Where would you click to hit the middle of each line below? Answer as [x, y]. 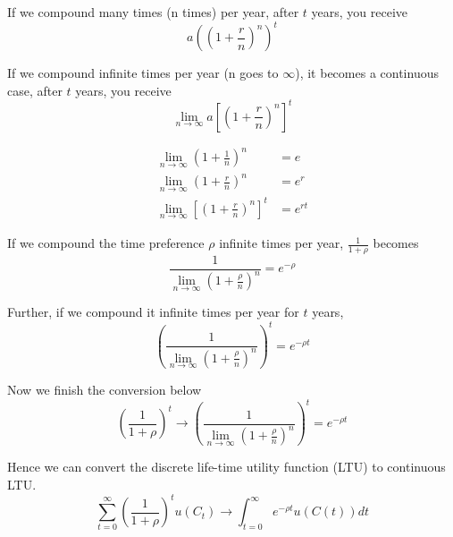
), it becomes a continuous [367, 73]
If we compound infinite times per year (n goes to [143, 73]
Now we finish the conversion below [105, 389]
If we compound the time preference [106, 243]
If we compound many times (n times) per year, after [153, 12]
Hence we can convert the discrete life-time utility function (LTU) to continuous [226, 467]
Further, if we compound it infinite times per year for [153, 312]
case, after [35, 90]
